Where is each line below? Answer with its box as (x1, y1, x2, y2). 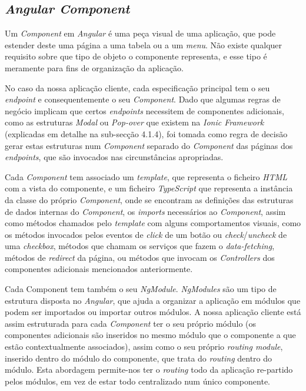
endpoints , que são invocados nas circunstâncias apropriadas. (5, 151, 224, 163)
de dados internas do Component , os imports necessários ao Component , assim (5, 205, 286, 217)
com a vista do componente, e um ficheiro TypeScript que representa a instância (5, 182, 293, 194)
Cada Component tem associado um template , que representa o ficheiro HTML (5, 170, 287, 183)
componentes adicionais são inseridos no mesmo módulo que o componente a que (5, 329, 296, 341)
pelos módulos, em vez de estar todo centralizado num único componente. (5, 375, 270, 387)
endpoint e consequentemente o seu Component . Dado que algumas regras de (5, 93, 281, 105)
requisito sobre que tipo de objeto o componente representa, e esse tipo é (5, 50, 267, 62)
